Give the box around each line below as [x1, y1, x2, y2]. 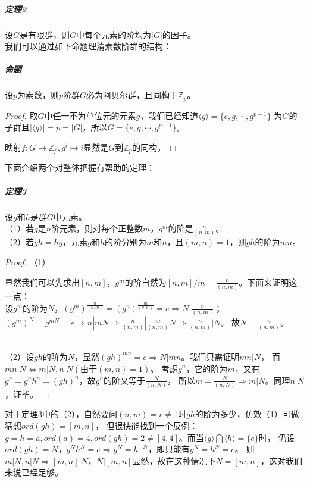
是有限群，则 [20, 28, 70, 40]
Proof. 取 [5, 109, 38, 121]
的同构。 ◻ [132, 140, 177, 153]
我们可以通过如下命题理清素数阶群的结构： [5, 40, 171, 52]
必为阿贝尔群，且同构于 [86, 89, 179, 101]
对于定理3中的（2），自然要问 [5, 408, 117, 420]
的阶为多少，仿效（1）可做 [195, 408, 299, 420]
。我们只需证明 [181, 350, 240, 362]
